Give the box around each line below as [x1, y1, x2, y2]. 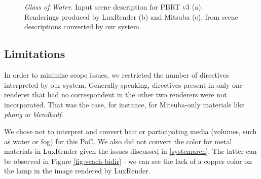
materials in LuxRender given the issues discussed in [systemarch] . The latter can [4, 146, 257, 156]
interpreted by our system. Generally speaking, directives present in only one [4, 79, 243, 90]
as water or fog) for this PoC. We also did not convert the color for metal [4, 136, 232, 146]
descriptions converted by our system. [24, 21, 141, 32]
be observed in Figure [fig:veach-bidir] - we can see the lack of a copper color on [4, 155, 252, 166]
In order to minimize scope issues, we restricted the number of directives [4, 69, 229, 80]
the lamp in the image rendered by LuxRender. [4, 165, 151, 176]
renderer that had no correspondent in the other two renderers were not [4, 89, 227, 100]
